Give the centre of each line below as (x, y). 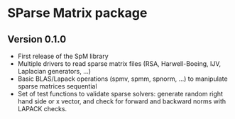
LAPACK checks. (42, 109)
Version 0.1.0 (37, 39)
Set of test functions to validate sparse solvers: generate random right (120, 94)
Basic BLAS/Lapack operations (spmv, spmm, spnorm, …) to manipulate (123, 79)
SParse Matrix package (77, 13)
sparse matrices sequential (57, 86)
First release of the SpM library (63, 56)
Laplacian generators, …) (54, 71)
